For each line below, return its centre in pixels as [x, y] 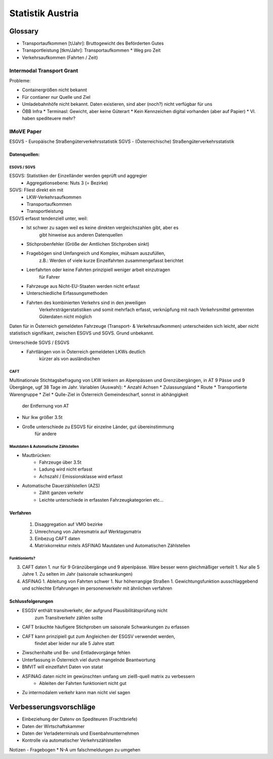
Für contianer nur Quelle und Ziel [56, 97]
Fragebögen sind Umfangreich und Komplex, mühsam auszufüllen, [96, 253]
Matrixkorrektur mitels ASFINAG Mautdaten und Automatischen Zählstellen [112, 546]
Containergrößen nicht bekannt [55, 90]
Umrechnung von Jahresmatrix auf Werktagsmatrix [88, 532]
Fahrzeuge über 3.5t [60, 462]
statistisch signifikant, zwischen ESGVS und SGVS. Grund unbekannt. [82, 333]
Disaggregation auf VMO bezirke [69, 524]
